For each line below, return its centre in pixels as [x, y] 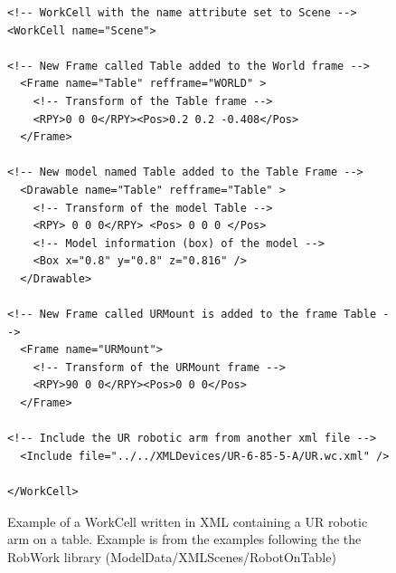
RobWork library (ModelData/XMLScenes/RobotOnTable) [172, 556]
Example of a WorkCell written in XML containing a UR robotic [188, 521]
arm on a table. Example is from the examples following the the [184, 539]
